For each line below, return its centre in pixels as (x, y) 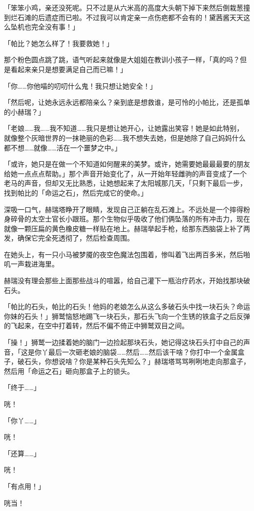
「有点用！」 (24, 486)
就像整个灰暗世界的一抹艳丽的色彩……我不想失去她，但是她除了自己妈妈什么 (125, 137)
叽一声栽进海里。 (31, 264)
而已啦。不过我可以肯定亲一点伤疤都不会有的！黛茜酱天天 (151, 17)
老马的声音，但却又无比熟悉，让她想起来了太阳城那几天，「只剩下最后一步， (125, 183)
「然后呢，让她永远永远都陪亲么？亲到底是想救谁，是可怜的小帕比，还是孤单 (127, 102)
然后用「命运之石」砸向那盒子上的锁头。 (69, 371)
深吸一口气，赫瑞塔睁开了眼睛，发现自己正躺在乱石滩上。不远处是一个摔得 (124, 209)
